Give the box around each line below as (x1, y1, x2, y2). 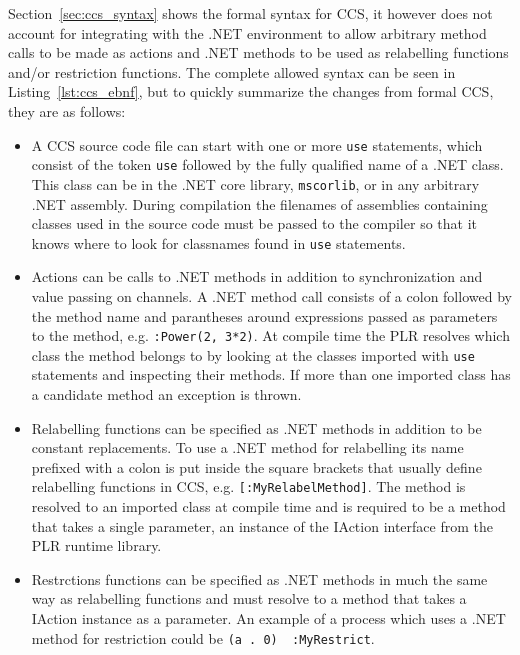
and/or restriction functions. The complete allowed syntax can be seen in (8, 61, 456, 82)
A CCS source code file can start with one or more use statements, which (31, 134, 483, 155)
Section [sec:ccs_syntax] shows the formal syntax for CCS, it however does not (8, 3, 493, 23)
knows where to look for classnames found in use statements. (31, 232, 406, 253)
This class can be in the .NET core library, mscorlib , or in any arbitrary (31, 173, 480, 194)
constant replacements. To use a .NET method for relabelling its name (31, 437, 464, 458)
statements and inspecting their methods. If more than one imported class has (31, 364, 511, 385)
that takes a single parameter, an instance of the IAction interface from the (31, 515, 493, 536)
